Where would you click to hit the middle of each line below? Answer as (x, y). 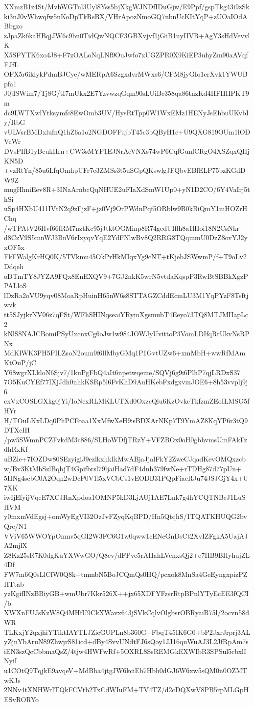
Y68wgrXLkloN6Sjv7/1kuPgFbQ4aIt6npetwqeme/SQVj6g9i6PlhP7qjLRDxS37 (122, 372)
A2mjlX (16, 545)
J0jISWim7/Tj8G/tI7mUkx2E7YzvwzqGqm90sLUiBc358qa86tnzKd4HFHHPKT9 (127, 93)
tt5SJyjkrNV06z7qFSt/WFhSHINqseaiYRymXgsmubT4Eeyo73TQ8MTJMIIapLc (126, 314)
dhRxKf (16, 449)
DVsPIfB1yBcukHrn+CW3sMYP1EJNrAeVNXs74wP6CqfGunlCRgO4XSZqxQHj (127, 150)
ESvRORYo (21, 699)
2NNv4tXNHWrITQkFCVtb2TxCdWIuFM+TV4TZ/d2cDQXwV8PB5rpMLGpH (126, 690)
